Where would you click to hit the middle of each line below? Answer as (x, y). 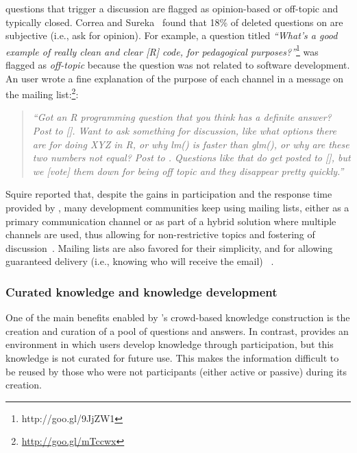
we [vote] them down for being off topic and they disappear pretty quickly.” (188, 171)
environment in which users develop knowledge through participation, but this (170, 344)
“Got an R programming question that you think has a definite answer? (182, 117)
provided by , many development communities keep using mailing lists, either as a (177, 208)
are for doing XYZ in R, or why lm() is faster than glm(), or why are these (191, 144)
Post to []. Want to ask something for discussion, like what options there (184, 131)
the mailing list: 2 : (42, 93)
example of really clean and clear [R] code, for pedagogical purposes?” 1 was (162, 50)
